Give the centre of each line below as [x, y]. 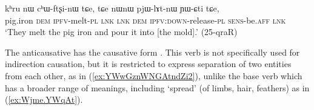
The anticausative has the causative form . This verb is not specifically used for [152, 52]
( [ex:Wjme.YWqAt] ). [44, 99]
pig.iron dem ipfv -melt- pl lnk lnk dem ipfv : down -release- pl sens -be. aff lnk [145, 20]
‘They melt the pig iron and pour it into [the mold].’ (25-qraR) [121, 32]
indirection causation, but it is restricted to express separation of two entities [148, 64]
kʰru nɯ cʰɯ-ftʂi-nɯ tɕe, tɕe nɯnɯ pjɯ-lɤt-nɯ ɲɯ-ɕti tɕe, [112, 8]
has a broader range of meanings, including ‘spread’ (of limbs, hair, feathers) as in [157, 87]
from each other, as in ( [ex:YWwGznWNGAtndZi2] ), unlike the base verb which [154, 75]
